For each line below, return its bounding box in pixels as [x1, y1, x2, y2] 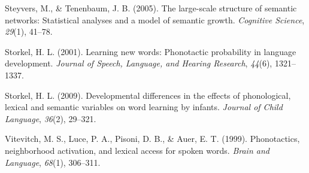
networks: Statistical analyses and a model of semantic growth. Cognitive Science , [5, 13, 305, 26]
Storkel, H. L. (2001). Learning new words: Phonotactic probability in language [5, 45, 296, 57]
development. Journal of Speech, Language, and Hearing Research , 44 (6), [5, 57, 272, 69]
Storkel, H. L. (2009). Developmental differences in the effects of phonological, [5, 89, 291, 101]
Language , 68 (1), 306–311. [5, 156, 101, 168]
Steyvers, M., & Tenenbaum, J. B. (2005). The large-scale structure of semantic [5, 2, 297, 14]
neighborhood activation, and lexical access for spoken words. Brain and [5, 144, 269, 156]
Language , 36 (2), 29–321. [5, 112, 96, 125]
